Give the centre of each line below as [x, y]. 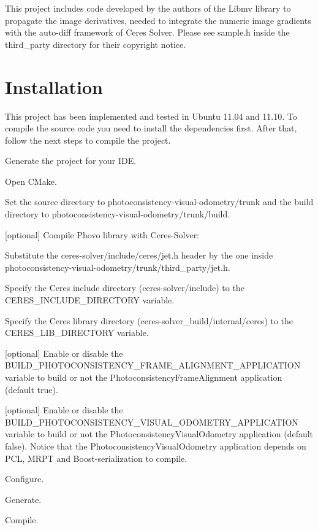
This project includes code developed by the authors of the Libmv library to [148, 8]
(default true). [32, 389]
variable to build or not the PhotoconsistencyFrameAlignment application [144, 377]
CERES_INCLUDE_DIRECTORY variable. [90, 300]
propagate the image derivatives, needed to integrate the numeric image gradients [158, 20]
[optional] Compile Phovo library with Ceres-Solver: [102, 234]
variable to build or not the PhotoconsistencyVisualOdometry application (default [159, 434]
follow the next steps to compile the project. [88, 140]
